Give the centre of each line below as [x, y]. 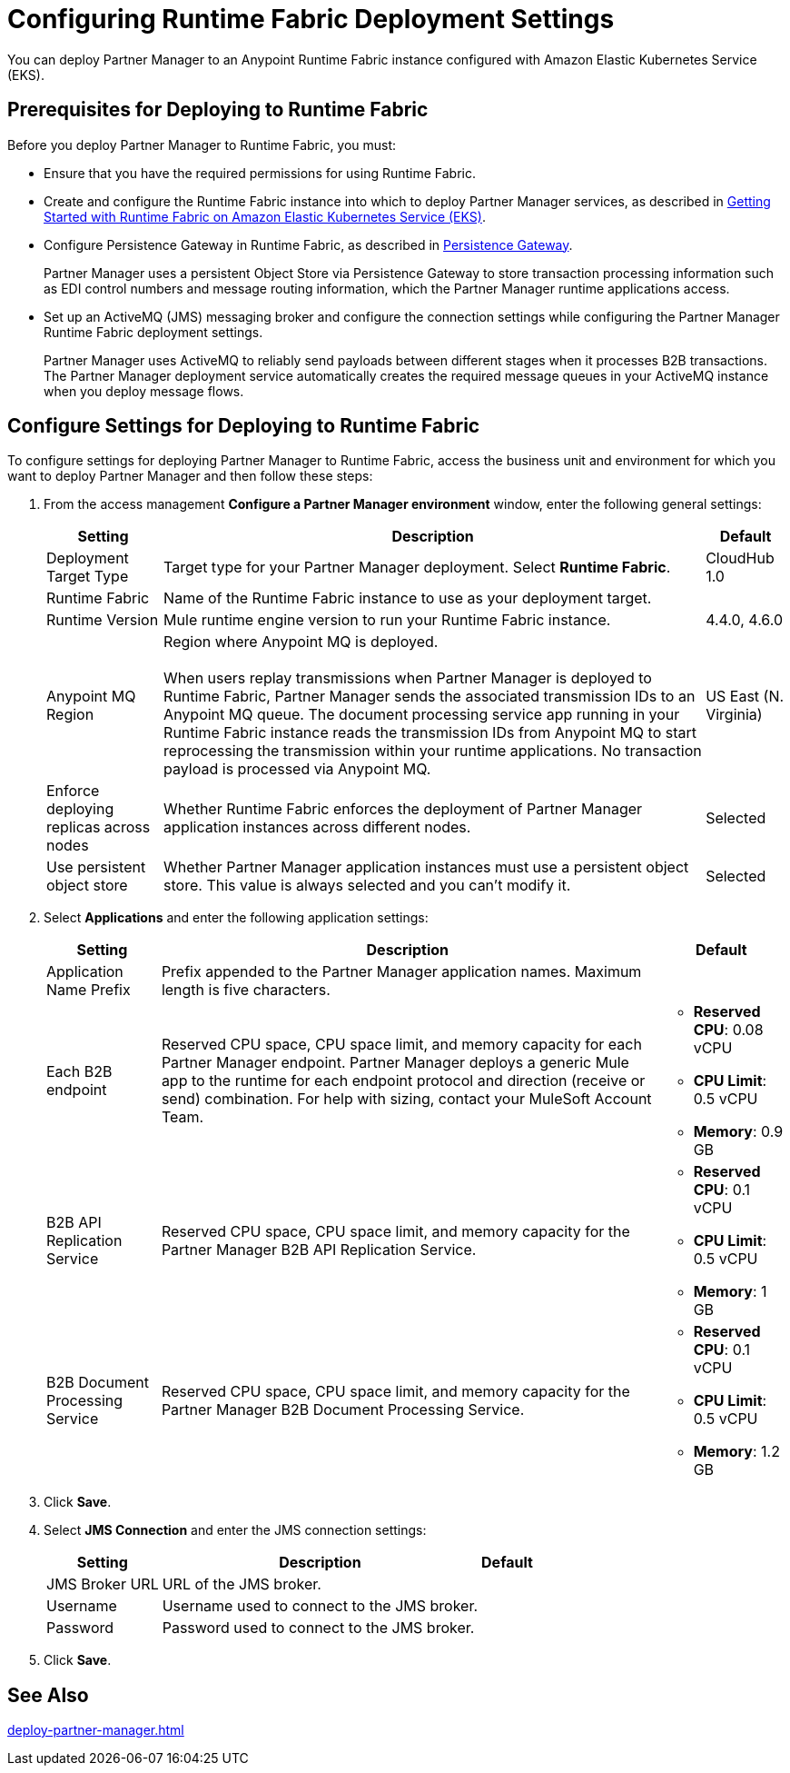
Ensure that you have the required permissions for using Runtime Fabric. [260, 173]
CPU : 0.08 [728, 1030]
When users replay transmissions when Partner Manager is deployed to [408, 678]
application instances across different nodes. [317, 827]
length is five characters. [246, 990]
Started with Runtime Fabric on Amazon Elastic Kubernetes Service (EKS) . [265, 216]
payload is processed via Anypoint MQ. [297, 769]
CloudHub [740, 558]
